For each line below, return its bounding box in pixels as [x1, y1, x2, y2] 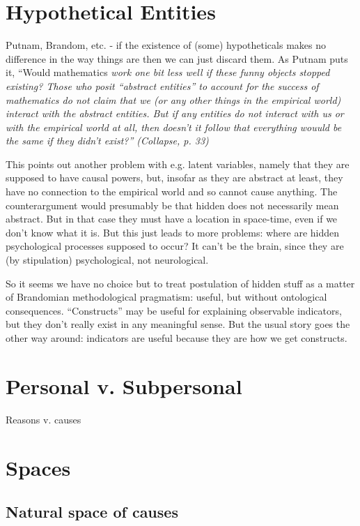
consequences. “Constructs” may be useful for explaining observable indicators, [6, 303, 342, 317]
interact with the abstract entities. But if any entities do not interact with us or [6, 106, 344, 121]
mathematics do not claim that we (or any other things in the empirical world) [6, 92, 341, 107]
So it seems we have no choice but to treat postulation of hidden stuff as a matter [6, 276, 355, 290]
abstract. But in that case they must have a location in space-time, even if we [6, 211, 338, 226]
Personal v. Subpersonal [6, 371, 242, 400]
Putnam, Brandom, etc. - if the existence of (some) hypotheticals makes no [6, 38, 326, 52]
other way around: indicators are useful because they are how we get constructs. [6, 331, 347, 345]
